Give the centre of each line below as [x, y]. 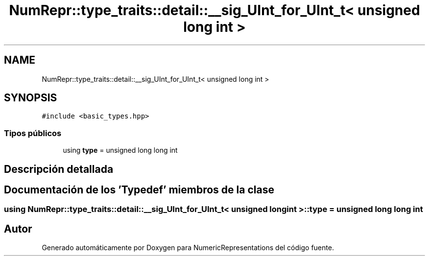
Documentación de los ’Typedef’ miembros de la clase [139, 190]
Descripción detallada [59, 169]
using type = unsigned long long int [120, 150]
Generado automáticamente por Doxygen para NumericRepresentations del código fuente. [188, 248]
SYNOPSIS [31, 98]
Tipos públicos [33, 133]
